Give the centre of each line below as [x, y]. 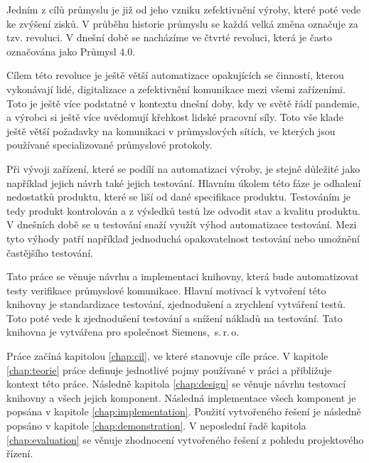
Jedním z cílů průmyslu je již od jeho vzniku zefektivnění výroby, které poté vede [184, 9]
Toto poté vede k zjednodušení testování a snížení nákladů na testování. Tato [175, 318]
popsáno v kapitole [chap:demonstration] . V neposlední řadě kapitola [156, 426]
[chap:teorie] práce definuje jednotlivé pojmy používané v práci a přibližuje [169, 369]
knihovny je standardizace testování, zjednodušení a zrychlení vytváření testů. [176, 304]
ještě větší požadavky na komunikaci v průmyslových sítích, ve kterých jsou [171, 131]
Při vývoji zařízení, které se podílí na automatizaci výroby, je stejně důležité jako [183, 168]
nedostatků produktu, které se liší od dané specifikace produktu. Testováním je [178, 197]
